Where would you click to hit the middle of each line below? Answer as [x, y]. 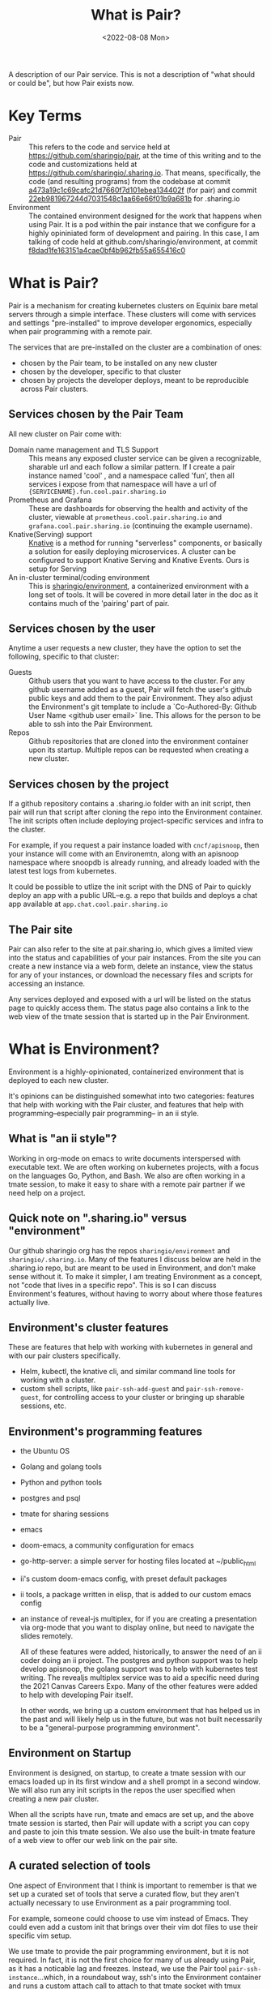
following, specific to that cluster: [64, 657]
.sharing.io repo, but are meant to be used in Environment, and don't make [132, 1268]
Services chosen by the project [89, 784]
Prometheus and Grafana [50, 500]
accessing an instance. [47, 984]
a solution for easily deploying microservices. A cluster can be [132, 551]
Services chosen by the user [82, 629]
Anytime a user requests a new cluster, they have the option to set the [125, 648]
